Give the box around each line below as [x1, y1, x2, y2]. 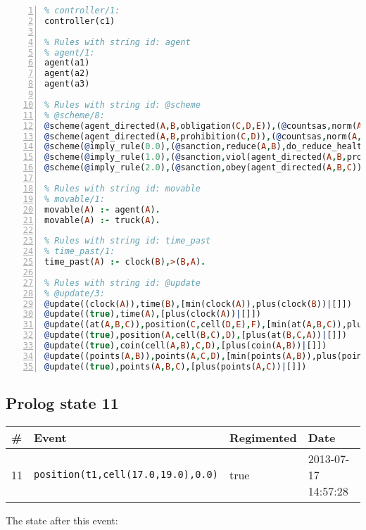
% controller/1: [44, 6, 120, 15]
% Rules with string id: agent [44, 37, 191, 47]
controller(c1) [44, 15, 115, 26]
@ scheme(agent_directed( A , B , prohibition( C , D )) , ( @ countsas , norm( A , [44, 131, 362, 141]
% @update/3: [44, 288, 105, 298]
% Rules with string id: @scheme [44, 99, 201, 110]
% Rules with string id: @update [44, 277, 201, 288]
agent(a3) [44, 79, 90, 89]
